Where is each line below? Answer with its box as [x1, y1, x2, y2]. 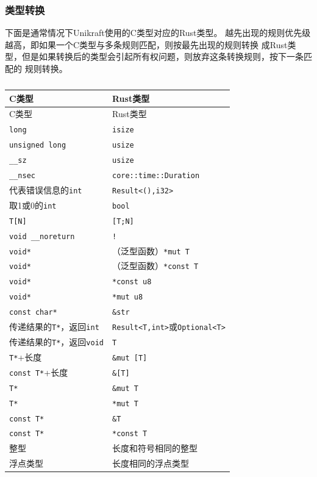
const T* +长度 [9, 365, 68, 378]
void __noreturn [9, 232, 75, 241]
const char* [9, 308, 57, 317]
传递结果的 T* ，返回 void [9, 335, 104, 348]
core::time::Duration [112, 171, 200, 180]
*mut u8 [112, 293, 143, 302]
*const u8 [112, 278, 152, 287]
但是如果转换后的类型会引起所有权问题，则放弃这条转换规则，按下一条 [21, 50, 304, 63]
